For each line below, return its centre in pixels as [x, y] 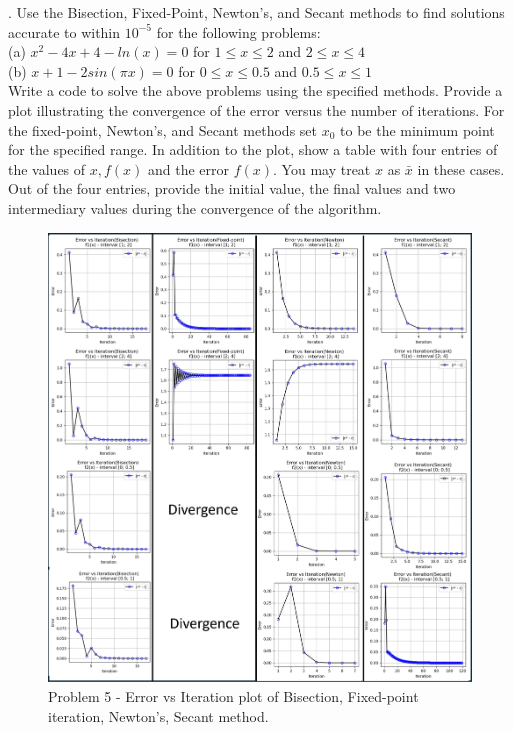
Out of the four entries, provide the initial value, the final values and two [232, 188]
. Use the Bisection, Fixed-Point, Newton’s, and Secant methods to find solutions [256, 12]
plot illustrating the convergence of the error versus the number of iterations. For [256, 109]
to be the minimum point [417, 129]
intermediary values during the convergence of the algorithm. [195, 207]
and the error [189, 168]
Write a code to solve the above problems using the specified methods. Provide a [255, 90]
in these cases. [461, 168]
